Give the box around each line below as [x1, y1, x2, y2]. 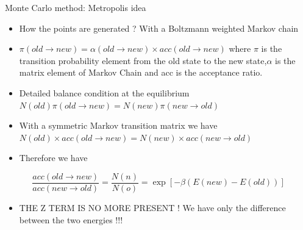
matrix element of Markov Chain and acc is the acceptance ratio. [19, 66, 263, 79]
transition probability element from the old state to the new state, [19, 54, 267, 66]
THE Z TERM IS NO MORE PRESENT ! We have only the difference [19, 201, 286, 214]
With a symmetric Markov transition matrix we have [19, 119, 218, 132]
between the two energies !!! [19, 213, 123, 226]
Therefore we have [19, 151, 88, 164]
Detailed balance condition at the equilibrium [19, 86, 190, 99]
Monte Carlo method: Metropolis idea [5, 1, 146, 13]
